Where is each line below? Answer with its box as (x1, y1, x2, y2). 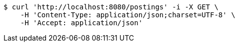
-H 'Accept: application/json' (20, 19, 143, 27)
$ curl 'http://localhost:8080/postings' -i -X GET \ (3, 3, 218, 11)
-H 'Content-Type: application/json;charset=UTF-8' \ (20, 11, 235, 19)
